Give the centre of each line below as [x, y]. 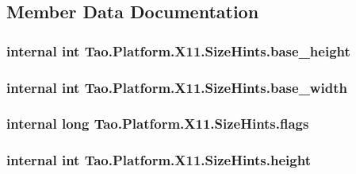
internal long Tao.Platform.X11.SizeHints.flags [158, 124]
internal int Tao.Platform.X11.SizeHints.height [159, 160]
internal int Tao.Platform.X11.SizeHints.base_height [178, 50]
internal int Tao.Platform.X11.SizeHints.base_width [177, 87]
